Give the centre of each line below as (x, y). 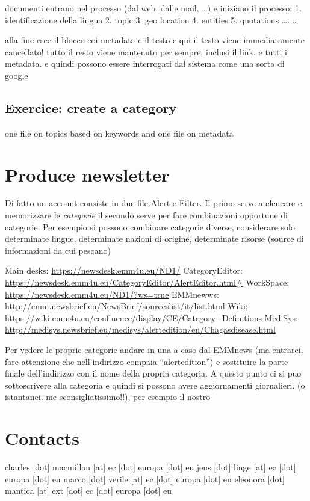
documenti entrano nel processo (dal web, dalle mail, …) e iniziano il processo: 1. (153, 8)
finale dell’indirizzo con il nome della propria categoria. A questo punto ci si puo (153, 373)
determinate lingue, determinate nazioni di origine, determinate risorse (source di (154, 238)
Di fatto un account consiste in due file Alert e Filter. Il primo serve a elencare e (153, 203)
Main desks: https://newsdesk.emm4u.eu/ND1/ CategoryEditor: (124, 270)
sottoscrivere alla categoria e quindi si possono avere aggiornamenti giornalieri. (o (155, 385)
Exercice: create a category (91, 107)
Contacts (42, 438)
